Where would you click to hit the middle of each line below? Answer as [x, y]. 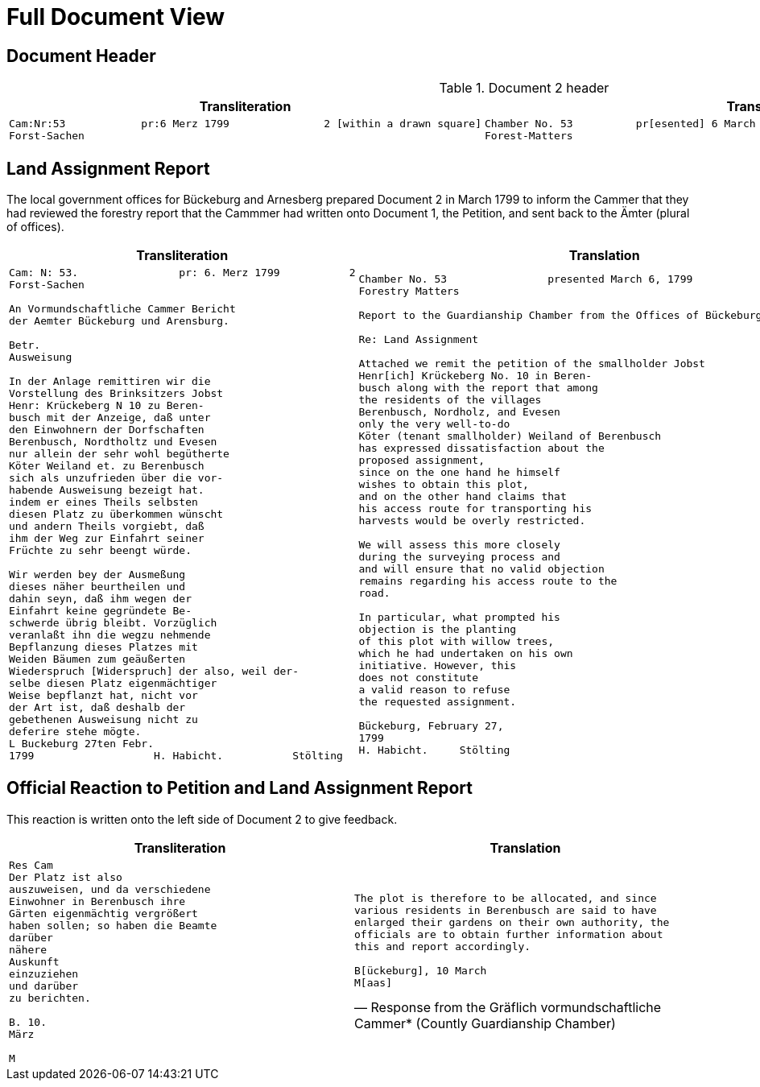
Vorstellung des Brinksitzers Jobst [116, 394]
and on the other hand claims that [463, 496]
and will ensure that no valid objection [481, 568]
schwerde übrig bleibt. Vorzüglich [113, 623]
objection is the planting [438, 629]
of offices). [35, 227]
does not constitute [419, 677]
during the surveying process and [459, 556]
